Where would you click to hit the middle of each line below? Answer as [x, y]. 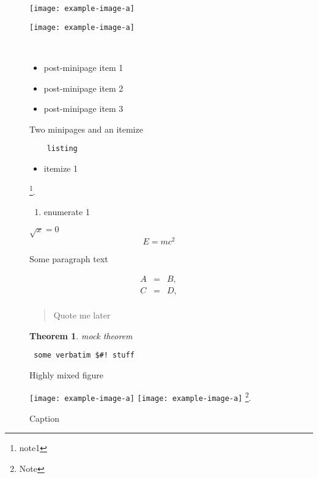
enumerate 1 [67, 211]
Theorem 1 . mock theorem [81, 335]
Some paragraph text [69, 259]
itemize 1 [61, 168]
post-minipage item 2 [83, 88]
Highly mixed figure [67, 374]
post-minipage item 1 [83, 67]
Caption [45, 418]
